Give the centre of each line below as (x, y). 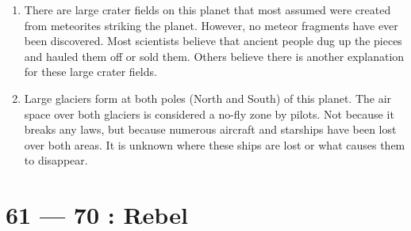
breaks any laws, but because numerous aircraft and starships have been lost (210, 129)
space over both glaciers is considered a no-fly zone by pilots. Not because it (209, 114)
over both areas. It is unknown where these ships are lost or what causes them (215, 144)
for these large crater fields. (90, 72)
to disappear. (56, 160)
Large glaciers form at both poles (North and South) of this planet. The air (208, 98)
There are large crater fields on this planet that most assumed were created (207, 9)
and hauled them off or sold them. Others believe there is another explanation (214, 56)
